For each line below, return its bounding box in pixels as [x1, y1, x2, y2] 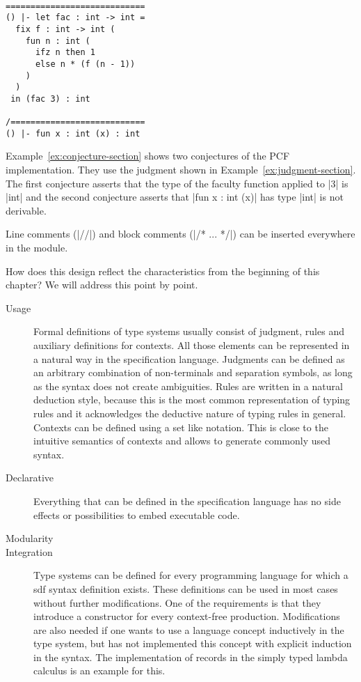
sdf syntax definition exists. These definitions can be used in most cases [33, 581, 338, 596]
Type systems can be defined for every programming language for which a [33, 568, 348, 582]
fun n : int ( [25, 36, 90, 46]
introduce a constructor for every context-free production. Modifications [33, 609, 340, 623]
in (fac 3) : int [10, 93, 90, 104]
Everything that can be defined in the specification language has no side [33, 493, 341, 508]
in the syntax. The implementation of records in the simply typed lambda [33, 649, 348, 664]
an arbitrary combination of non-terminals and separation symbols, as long [33, 365, 353, 380]
